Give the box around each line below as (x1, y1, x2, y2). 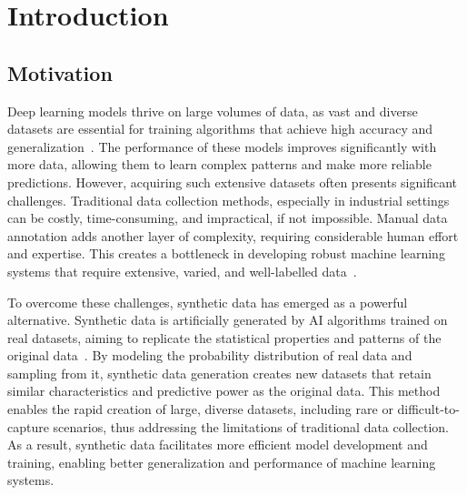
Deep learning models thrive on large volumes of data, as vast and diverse (7, 101, 418, 120)
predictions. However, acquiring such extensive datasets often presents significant (7, 172, 458, 191)
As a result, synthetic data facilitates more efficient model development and (7, 435, 428, 454)
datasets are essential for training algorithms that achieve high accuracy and (7, 119, 433, 138)
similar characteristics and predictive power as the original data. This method (7, 381, 441, 400)
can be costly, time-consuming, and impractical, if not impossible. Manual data (7, 208, 448, 227)
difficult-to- (397, 399, 460, 419)
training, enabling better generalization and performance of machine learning (7, 452, 436, 471)
